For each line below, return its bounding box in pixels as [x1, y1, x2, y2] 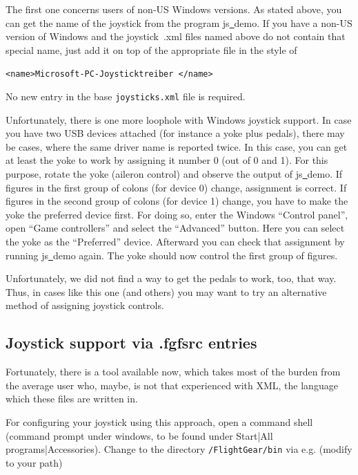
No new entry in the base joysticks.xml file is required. [6, 89, 246, 104]
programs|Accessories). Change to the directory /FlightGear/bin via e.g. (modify [6, 442, 352, 456]
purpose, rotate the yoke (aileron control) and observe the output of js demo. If [6, 167, 343, 181]
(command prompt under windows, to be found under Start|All [6, 428, 273, 443]
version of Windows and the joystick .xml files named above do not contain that [6, 29, 346, 44]
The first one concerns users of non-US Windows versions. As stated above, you [6, 2, 342, 16]
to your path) [6, 455, 63, 469]
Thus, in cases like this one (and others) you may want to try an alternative [6, 284, 327, 299]
